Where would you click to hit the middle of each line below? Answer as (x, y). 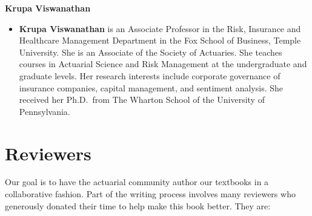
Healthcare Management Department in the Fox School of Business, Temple (160, 40)
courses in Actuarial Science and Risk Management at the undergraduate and (163, 64)
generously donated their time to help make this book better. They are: (138, 205)
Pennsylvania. (45, 111)
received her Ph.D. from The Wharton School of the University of (142, 100)
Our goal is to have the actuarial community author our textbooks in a (137, 182)
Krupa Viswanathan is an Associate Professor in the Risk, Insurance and (160, 28)
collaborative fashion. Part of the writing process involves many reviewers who (150, 194)
